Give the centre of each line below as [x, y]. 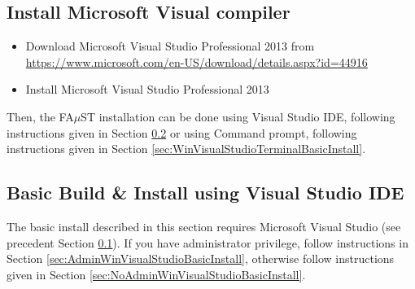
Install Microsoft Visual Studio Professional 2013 [147, 89]
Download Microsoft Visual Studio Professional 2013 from [170, 46]
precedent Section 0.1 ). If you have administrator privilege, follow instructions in [207, 242]
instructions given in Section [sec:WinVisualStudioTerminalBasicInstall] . [186, 149]
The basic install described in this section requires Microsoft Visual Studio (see [204, 226]
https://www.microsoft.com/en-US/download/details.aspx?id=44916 [197, 61]
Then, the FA [40, 116]
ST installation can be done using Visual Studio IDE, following [238, 116]
